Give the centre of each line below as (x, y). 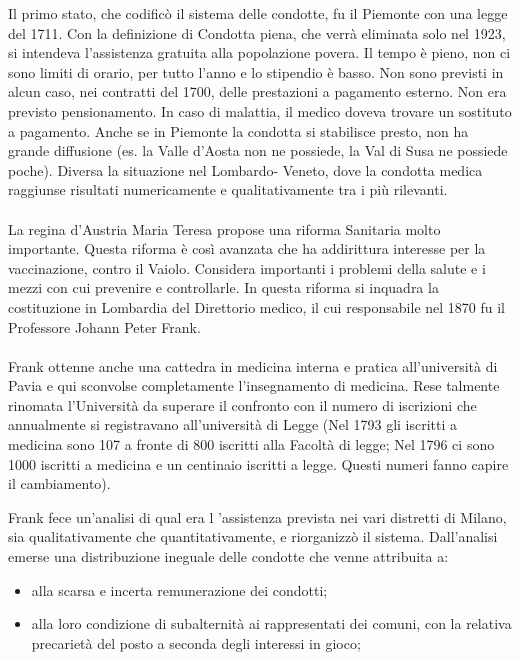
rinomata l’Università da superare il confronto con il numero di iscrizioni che (242, 404)
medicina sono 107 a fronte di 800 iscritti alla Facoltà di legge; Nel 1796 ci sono (251, 444)
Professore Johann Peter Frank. (104, 326)
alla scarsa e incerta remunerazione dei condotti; (179, 589)
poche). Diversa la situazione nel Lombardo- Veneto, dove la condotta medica (245, 169)
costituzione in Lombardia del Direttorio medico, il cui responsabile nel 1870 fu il (257, 306)
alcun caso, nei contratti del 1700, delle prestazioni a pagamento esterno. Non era (257, 91)
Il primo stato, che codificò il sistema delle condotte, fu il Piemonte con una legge (258, 13)
